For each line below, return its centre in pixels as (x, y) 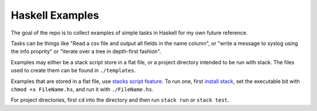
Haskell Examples (55, 15)
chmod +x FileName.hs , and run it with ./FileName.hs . (82, 89)
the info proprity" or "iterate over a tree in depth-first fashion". (86, 51)
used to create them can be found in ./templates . (73, 71)
